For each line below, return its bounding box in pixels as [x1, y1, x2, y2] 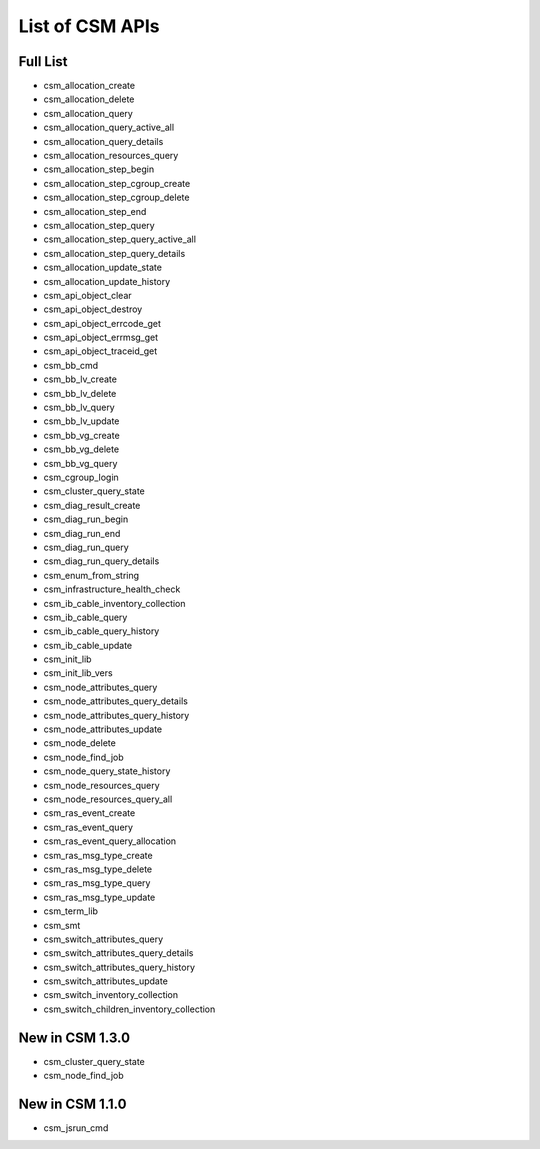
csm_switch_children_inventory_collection [43, 1003, 216, 1015]
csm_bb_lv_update [43, 415, 120, 427]
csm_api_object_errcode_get [43, 317, 162, 329]
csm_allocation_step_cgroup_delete [43, 191, 190, 204]
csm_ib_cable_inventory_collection [43, 597, 186, 609]
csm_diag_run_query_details [43, 555, 160, 567]
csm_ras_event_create [43, 807, 136, 819]
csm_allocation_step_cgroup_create [43, 177, 191, 189]
